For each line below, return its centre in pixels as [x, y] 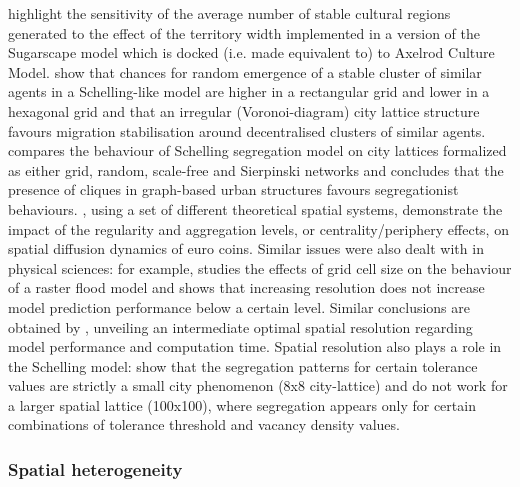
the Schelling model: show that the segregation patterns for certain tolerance [243, 365]
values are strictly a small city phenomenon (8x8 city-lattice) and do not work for [258, 385]
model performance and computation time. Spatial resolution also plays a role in [255, 346]
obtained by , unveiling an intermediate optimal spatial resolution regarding [240, 326]
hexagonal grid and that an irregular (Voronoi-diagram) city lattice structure [244, 110]
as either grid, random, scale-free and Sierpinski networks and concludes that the [256, 169]
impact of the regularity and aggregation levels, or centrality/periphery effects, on [258, 228]
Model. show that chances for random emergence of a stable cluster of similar [245, 71]
